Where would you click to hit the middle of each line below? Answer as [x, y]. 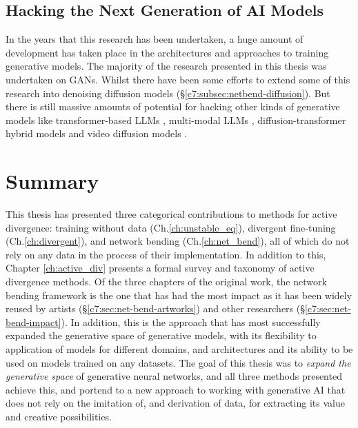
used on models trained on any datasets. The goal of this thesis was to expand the [178, 362]
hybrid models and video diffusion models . [97, 133]
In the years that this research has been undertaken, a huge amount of [155, 39]
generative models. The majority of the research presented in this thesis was [166, 66]
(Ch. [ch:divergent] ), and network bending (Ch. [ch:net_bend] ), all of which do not [178, 241]
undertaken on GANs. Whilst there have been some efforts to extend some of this [178, 79]
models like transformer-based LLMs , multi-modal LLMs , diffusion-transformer [176, 120]
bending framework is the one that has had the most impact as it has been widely [179, 295]
